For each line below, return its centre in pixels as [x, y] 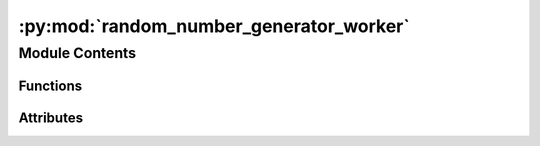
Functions [50, 85]
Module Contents [77, 53]
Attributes [51, 117]
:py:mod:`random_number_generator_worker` [214, 26]
